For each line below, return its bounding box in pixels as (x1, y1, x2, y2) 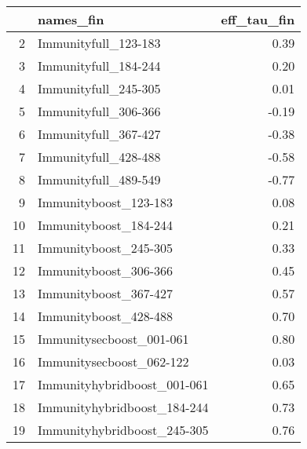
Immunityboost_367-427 (38, 284, 174, 302)
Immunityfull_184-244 (38, 57, 161, 75)
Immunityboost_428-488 (38, 307, 174, 325)
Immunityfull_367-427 (38, 125, 161, 143)
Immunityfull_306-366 (38, 102, 161, 120)
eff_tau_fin (221, 10, 295, 28)
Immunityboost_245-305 (38, 239, 174, 257)
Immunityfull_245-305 (38, 79, 161, 97)
